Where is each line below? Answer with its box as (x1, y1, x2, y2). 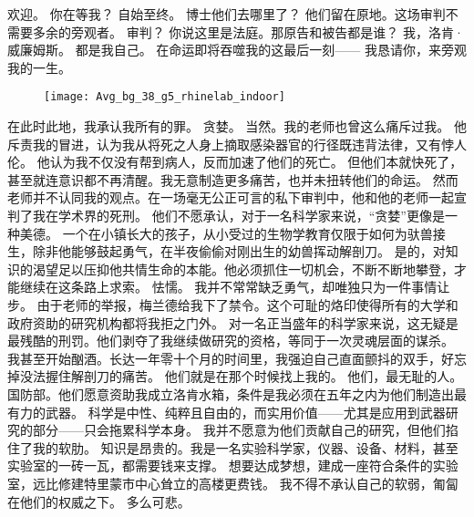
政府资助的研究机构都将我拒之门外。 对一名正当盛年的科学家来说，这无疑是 (7, 313, 459, 332)
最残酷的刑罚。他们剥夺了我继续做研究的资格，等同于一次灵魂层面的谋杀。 (7, 331, 454, 350)
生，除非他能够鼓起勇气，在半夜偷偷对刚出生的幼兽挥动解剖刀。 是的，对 (7, 242, 446, 261)
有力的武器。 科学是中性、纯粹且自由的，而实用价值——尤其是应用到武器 (7, 402, 446, 421)
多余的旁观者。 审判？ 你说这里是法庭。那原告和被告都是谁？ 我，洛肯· (32, 22, 464, 41)
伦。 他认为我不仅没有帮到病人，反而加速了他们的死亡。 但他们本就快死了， (7, 152, 463, 171)
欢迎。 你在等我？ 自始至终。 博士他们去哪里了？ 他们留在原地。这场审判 (7, 5, 446, 23)
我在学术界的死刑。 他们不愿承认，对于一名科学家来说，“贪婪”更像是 (32, 206, 445, 224)
